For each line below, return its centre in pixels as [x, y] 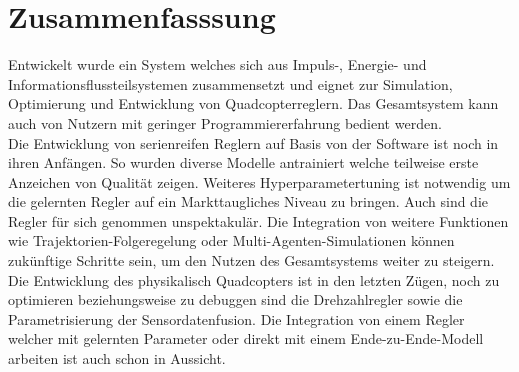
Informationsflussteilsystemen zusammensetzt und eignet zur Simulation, [230, 83]
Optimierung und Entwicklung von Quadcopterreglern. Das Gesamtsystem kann [253, 103]
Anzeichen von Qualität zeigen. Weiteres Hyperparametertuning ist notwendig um [259, 181]
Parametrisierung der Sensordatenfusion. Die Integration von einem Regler [236, 318]
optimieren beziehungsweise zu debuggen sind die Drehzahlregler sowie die [235, 299]
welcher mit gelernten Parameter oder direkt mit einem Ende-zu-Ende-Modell [246, 338]
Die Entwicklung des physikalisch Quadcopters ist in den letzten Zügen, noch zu [254, 279]
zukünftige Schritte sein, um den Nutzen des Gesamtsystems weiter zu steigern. [251, 260]
